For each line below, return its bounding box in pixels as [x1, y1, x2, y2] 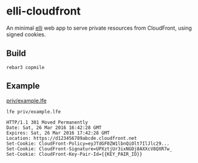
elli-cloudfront [6, 4, 81, 18]
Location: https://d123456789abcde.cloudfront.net [6, 135, 137, 141]
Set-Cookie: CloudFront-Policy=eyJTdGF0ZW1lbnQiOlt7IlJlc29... [6, 141, 170, 147]
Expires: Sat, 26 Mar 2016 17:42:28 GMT [6, 130, 111, 136]
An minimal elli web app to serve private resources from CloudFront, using [6, 24, 193, 32]
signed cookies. [6, 30, 46, 38]
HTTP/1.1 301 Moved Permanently [6, 119, 88, 125]
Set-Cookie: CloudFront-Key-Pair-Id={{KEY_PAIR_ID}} [6, 151, 143, 157]
